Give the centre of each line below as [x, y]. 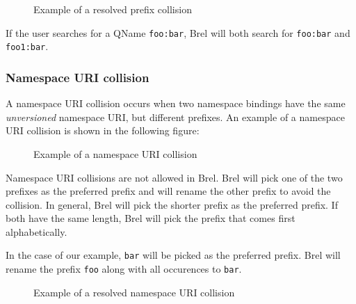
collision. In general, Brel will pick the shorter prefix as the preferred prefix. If [172, 204]
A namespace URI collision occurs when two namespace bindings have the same [176, 103]
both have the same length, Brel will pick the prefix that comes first [151, 218]
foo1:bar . [27, 46]
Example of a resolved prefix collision [113, 9]
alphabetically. [37, 231]
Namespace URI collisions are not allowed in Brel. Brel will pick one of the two [174, 177]
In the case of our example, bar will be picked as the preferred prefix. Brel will [173, 255]
